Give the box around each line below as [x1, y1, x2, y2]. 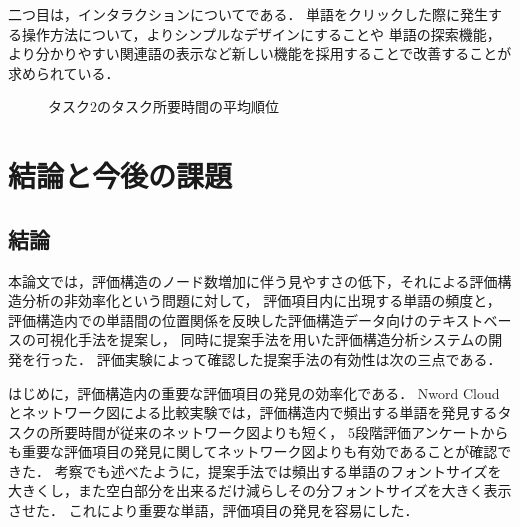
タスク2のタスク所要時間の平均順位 [48, 96, 279, 117]
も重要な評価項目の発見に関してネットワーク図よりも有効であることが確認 [8, 441, 498, 462]
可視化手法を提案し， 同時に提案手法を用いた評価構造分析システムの [35, 329, 489, 350]
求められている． [8, 62, 120, 83]
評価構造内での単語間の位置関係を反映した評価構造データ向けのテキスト [8, 309, 484, 330]
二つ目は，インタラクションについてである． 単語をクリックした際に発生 [8, 4, 489, 24]
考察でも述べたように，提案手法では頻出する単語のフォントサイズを [54, 460, 502, 481]
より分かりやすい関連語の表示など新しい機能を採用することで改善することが [8, 43, 512, 64]
